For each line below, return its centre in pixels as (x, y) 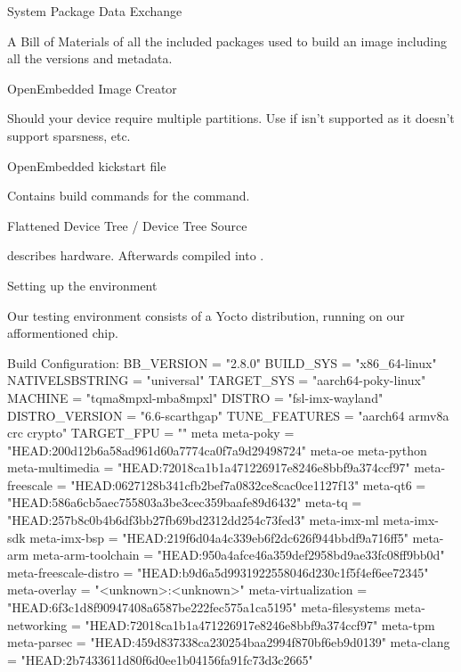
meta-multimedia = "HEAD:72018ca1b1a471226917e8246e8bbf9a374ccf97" (209, 467)
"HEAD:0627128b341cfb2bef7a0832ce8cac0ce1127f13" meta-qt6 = (248, 484)
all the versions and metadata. (90, 58)
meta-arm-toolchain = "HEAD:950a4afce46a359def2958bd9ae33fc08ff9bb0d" (239, 555)
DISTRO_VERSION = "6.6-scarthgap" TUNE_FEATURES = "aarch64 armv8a (228, 415)
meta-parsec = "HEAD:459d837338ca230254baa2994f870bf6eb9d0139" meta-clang (229, 642)
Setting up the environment (82, 285)
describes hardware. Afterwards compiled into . (136, 255)
